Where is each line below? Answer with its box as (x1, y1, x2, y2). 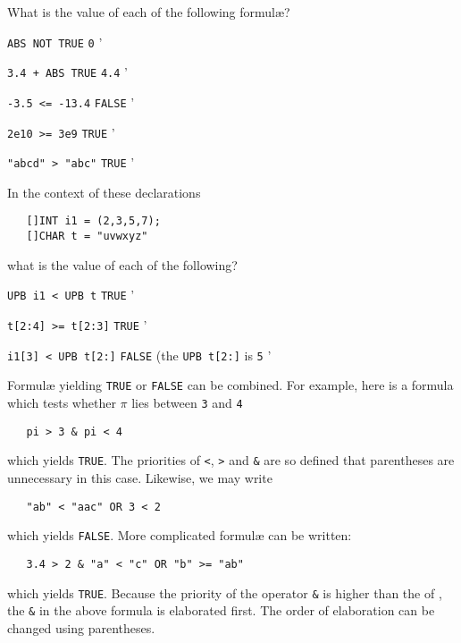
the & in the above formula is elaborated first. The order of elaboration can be (7, 601, 435, 620)
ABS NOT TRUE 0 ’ (7, 32, 103, 51)
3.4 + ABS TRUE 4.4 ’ (7, 63, 128, 81)
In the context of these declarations (7, 182, 201, 201)
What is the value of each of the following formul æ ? (7, 3, 290, 21)
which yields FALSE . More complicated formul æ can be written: (7, 526, 352, 545)
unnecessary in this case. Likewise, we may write (7, 468, 272, 486)
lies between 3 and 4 (131, 393, 243, 411)
